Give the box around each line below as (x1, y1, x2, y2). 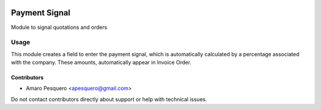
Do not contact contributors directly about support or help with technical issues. (11, 95, 207, 103)
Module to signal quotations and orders (11, 24, 108, 31)
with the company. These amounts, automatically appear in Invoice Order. (11, 59, 191, 66)
